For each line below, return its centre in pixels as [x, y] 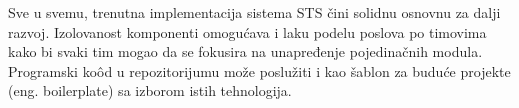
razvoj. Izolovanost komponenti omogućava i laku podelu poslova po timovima [247, 31]
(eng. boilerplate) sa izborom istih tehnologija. [150, 90]
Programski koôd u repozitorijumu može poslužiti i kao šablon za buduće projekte [259, 70]
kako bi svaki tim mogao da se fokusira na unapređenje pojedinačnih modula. [245, 51]
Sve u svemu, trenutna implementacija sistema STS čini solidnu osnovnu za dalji [254, 12]
